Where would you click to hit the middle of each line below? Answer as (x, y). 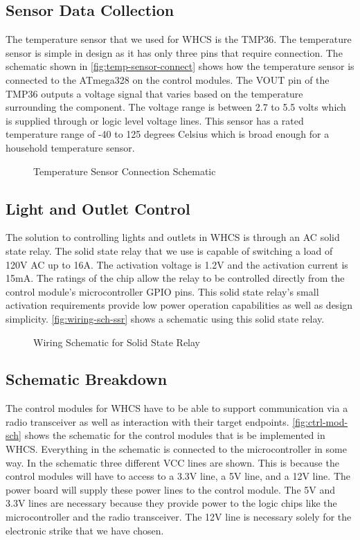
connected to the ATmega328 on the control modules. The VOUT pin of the (168, 79)
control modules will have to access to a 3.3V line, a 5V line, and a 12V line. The (178, 476)
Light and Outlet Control (98, 208)
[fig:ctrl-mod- (320, 421)
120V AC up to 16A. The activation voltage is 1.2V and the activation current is (177, 264)
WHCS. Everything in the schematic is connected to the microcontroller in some (176, 449)
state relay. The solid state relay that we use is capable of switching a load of (169, 250)
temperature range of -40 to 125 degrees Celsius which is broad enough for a (168, 134)
